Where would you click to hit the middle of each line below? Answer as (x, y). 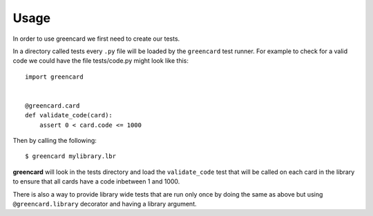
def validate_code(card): (69, 115)
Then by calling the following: (55, 141)
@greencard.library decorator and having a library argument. (105, 204)
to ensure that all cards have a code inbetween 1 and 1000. (96, 181)
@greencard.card (52, 106)
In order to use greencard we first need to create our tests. (96, 39)
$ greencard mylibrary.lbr (71, 156)
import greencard (54, 77)
